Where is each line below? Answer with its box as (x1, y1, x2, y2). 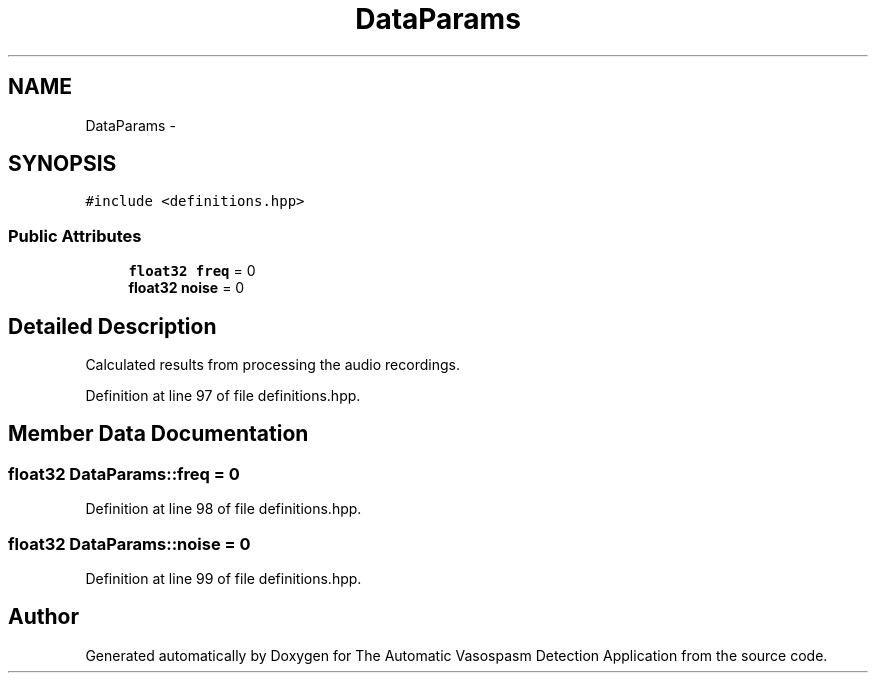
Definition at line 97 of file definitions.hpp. (85, 387, 361, 405)
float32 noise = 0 (128, 279, 245, 297)
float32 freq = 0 (128, 262, 256, 280)
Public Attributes (8, 225, 142, 246)
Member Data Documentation (8, 421, 309, 447)
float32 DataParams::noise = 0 (8, 533, 251, 554)
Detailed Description (8, 313, 217, 339)
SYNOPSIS (8, 151, 117, 177)
